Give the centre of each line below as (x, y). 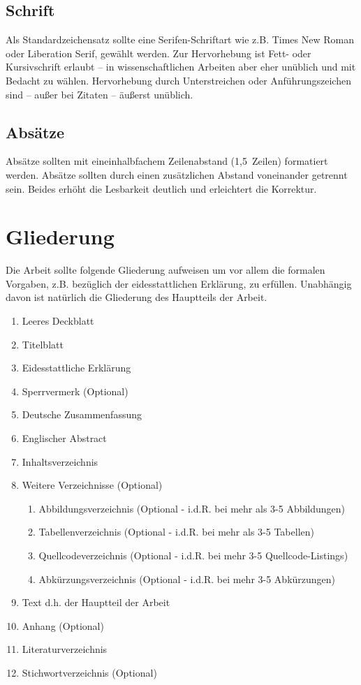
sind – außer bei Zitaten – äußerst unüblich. (100, 94)
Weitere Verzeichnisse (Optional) (92, 485)
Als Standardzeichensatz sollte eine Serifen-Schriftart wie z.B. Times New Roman (180, 39)
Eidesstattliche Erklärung (76, 368)
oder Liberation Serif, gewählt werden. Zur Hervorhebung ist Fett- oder (159, 53)
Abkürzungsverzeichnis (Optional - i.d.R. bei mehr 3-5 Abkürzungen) (187, 579)
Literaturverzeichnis (65, 649)
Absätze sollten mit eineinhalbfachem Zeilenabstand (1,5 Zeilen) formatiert (167, 161)
